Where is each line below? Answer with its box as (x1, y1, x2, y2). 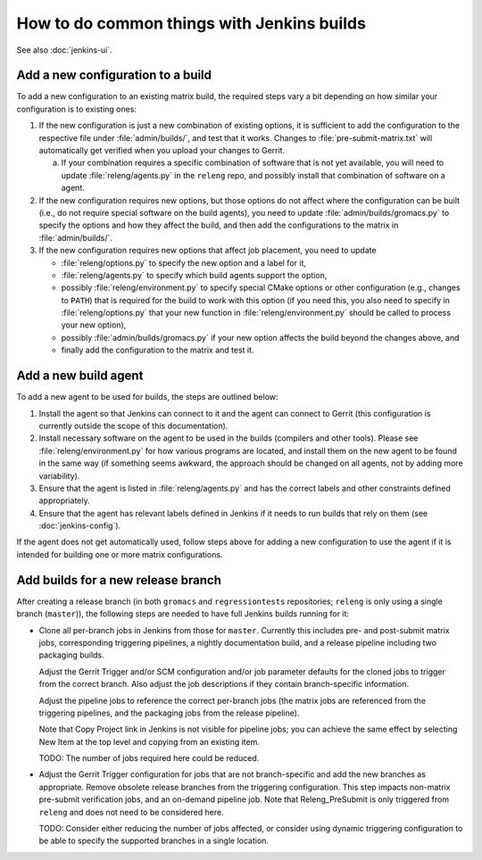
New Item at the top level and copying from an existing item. (38, 736, 261, 747)
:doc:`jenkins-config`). (38, 520, 121, 531)
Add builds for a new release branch (16, 572, 222, 588)
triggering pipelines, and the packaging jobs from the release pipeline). (38, 707, 300, 718)
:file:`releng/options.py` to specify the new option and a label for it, (61, 257, 307, 268)
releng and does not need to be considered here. (38, 806, 224, 817)
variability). (38, 470, 80, 481)
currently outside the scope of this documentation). (38, 420, 229, 431)
